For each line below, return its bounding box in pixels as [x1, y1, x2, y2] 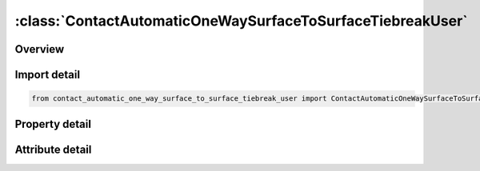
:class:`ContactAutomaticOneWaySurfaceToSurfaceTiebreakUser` [14, 12, 468, 30]
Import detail [14, 68, 80, 82]
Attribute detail [14, 142, 92, 156]
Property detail [14, 117, 92, 131]
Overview [14, 42, 65, 56]
